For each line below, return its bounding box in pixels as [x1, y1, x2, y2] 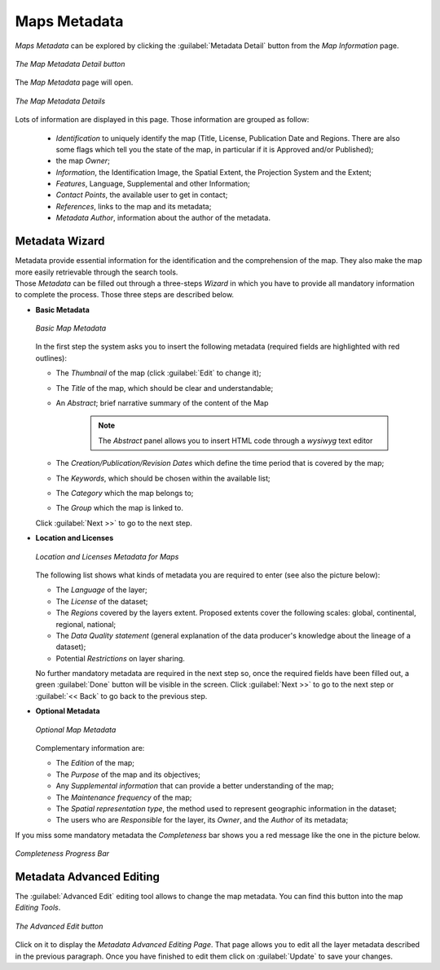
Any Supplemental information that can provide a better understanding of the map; [55, 781, 334, 791]
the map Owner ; [55, 156, 110, 166]
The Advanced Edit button [15, 921, 103, 931]
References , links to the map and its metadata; [55, 201, 212, 211]
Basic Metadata [35, 305, 90, 314]
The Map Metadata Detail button [15, 59, 125, 68]
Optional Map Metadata [35, 725, 117, 735]
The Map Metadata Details [15, 96, 106, 106]
